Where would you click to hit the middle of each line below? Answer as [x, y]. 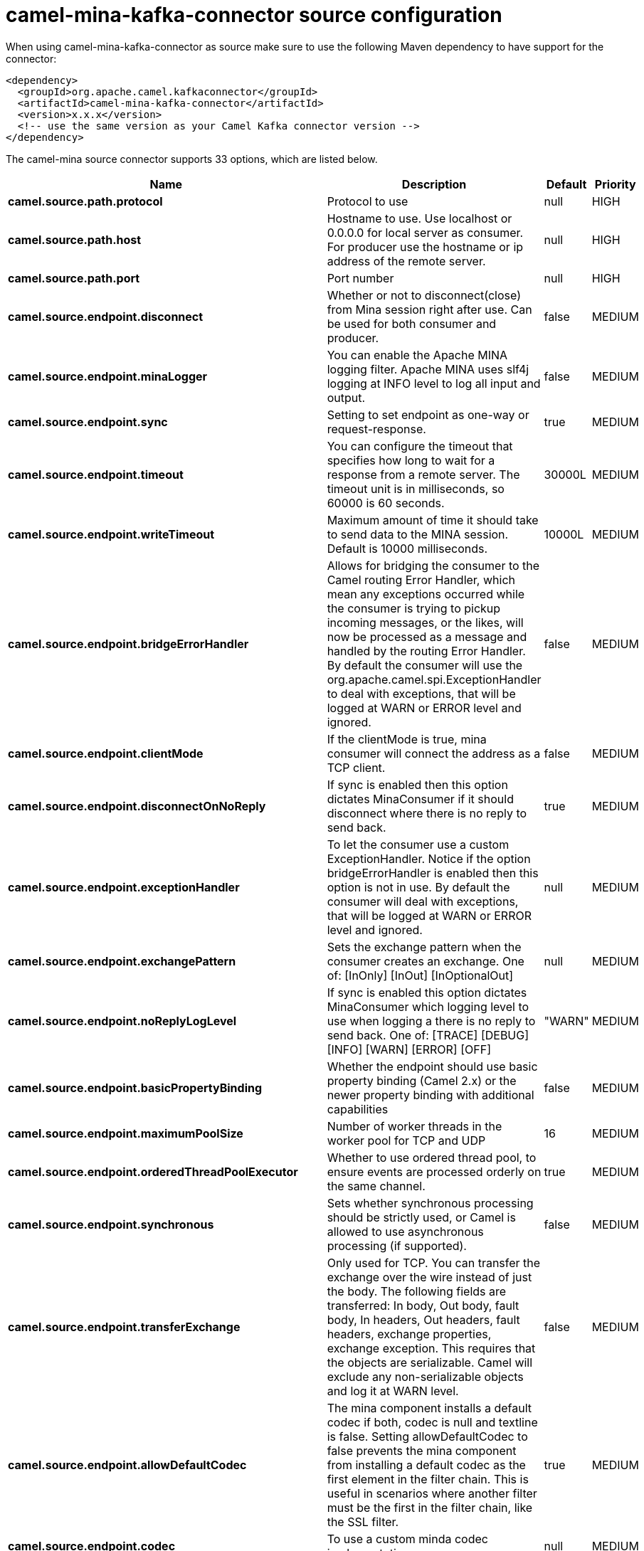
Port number [360, 278]
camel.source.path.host [75, 239]
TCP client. [356, 767]
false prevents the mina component [422, 1450]
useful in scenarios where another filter [432, 1493]
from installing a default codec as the [426, 1465]
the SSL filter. [363, 1521]
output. [346, 397]
